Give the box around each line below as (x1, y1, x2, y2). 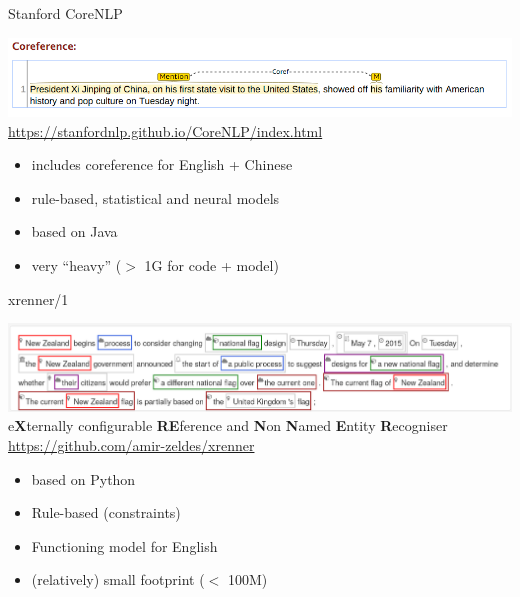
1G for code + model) (144, 254, 279, 275)
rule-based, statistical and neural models (31, 187, 280, 208)
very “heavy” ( (31, 254, 122, 275)
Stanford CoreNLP (8, 3, 123, 23)
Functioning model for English (31, 535, 218, 556)
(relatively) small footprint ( (31, 569, 205, 590)
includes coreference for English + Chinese (31, 154, 293, 175)
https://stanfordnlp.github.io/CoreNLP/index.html (8, 120, 323, 141)
